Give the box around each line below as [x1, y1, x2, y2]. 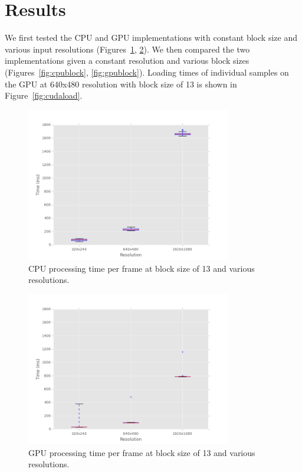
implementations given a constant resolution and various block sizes [5, 54, 250, 67]
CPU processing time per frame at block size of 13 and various [28, 262, 255, 274]
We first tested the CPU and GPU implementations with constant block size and [5, 31, 297, 44]
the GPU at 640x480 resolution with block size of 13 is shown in [5, 77, 237, 90]
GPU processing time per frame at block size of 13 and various [28, 446, 255, 458]
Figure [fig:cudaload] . [5, 89, 83, 102]
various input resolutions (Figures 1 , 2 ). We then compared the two [5, 43, 250, 55]
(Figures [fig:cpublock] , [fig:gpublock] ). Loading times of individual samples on [5, 66, 289, 78]
